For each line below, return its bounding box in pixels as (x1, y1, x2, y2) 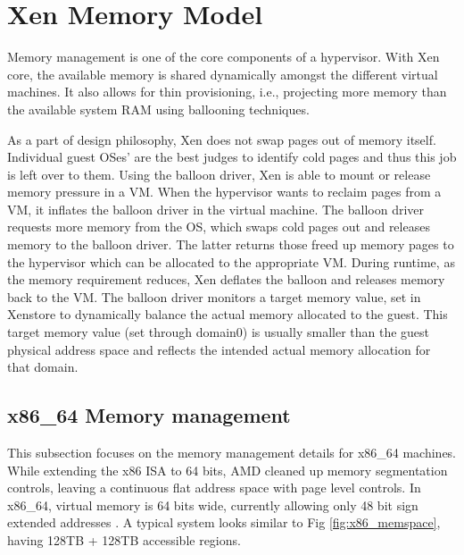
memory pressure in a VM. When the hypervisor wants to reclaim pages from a (7, 182, 442, 201)
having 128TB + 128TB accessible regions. (7, 530, 241, 549)
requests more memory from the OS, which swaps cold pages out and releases (7, 217, 430, 236)
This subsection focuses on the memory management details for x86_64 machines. (7, 443, 457, 462)
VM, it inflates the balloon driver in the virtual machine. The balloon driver (7, 199, 424, 218)
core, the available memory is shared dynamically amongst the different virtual (7, 64, 438, 83)
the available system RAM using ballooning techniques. (7, 99, 310, 118)
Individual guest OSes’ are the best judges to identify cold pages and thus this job (7, 147, 457, 166)
